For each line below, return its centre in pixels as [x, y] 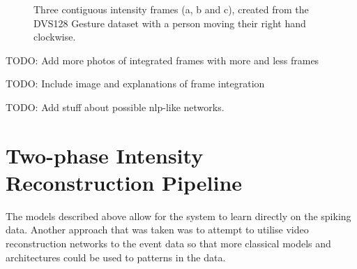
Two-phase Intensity [105, 155]
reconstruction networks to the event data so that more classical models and [168, 243]
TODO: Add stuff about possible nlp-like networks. [115, 107]
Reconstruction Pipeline [124, 182]
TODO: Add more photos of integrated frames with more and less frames [162, 60]
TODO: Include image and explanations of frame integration [135, 83]
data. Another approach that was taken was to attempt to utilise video [157, 230]
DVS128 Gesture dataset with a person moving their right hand [170, 23]
